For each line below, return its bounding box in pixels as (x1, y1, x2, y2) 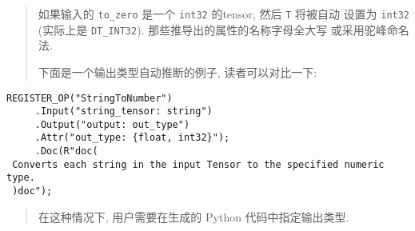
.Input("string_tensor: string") (34, 106, 213, 117)
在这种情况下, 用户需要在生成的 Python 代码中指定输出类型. (38, 208, 349, 225)
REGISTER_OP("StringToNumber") (6, 92, 173, 104)
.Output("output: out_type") (34, 118, 190, 130)
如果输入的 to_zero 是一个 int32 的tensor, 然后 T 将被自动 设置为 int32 (38, 6, 410, 22)
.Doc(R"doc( (34, 145, 98, 157)
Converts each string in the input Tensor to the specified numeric (12, 158, 385, 170)
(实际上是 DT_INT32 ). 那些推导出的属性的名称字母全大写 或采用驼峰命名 (38, 21, 409, 38)
